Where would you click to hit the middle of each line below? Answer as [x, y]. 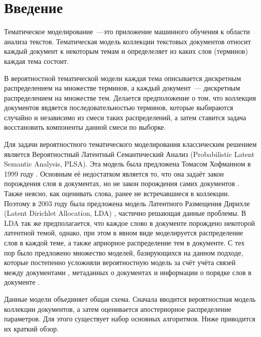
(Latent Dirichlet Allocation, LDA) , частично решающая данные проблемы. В [125, 213]
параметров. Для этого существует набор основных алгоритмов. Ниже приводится [130, 319]
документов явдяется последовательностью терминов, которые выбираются [119, 107]
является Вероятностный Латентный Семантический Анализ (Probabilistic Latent [129, 154]
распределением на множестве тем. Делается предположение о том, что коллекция [130, 97]
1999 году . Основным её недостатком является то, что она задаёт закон [114, 173]
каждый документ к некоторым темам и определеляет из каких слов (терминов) [126, 51]
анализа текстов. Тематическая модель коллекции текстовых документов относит [127, 41]
